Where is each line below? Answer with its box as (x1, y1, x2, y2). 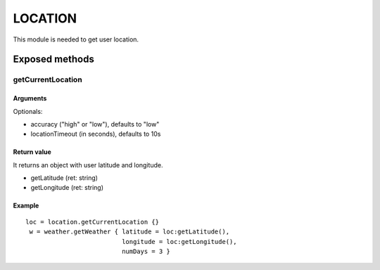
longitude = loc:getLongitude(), (122, 238, 237, 245)
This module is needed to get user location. (13, 35, 139, 44)
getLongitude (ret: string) (30, 184, 104, 192)
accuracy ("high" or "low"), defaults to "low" (30, 120, 160, 128)
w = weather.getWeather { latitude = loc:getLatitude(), (29, 228, 230, 236)
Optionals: (13, 107, 43, 115)
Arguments (13, 94, 47, 103)
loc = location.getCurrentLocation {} (25, 218, 160, 226)
